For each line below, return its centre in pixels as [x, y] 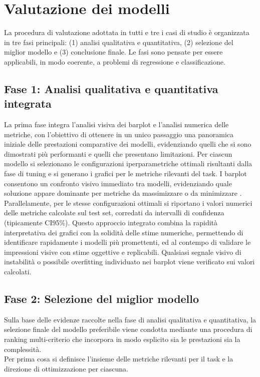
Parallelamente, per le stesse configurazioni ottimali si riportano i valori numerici [128, 203]
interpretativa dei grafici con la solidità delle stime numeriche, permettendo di [124, 232]
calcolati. [18, 271]
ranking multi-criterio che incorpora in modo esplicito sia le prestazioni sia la [122, 339]
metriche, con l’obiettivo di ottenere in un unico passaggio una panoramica [119, 134]
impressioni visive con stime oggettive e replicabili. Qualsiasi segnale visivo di [123, 252]
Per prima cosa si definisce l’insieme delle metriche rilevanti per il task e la [119, 359]
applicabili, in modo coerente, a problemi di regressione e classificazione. [115, 61]
